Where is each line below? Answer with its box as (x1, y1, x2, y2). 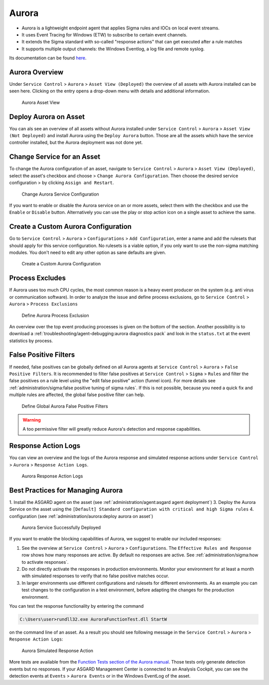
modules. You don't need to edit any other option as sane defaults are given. (9, 249, 166, 255)
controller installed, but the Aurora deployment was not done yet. (9, 140, 143, 146)
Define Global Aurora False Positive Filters (21, 403, 108, 409)
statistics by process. (9, 337, 53, 344)
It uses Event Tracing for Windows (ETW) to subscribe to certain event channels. (21, 31, 188, 37)
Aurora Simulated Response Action (21, 648, 94, 654)
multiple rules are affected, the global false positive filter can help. (9, 392, 145, 398)
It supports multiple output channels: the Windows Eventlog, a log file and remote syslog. (21, 45, 205, 52)
